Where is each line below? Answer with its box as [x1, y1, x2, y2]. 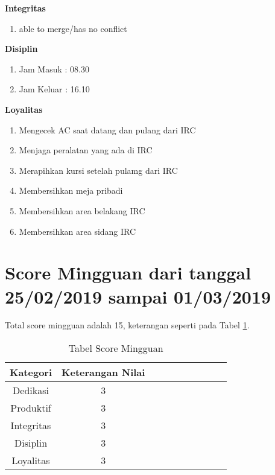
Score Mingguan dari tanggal [5, 260, 251, 285]
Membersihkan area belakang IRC [19, 204, 145, 217]
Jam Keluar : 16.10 [19, 83, 90, 95]
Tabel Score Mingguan [68, 341, 163, 355]
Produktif [10, 401, 51, 415]
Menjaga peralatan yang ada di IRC [19, 144, 153, 156]
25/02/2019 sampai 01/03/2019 [5, 284, 271, 308]
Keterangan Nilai [62, 365, 145, 380]
